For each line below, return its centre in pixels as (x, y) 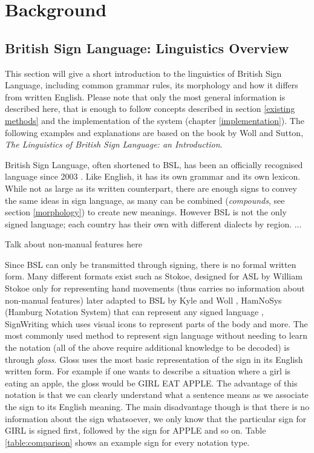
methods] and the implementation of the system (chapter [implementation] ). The (155, 120)
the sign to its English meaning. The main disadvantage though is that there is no (157, 407)
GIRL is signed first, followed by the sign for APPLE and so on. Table (136, 430)
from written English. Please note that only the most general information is (145, 96)
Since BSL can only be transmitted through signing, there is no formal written (151, 264)
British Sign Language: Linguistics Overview (147, 47)
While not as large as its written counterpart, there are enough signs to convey (151, 188)
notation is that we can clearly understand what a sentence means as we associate (157, 395)
